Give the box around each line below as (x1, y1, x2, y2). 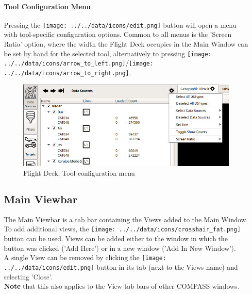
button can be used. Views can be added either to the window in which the (4, 233, 228, 244)
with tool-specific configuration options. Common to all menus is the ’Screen (4, 29, 232, 39)
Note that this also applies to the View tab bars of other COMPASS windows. (4, 281, 239, 291)
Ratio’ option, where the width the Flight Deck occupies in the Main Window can (4, 39, 248, 49)
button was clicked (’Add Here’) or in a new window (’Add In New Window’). (4, 243, 236, 253)
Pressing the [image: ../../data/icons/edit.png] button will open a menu (4, 19, 236, 30)
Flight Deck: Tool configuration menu (23, 168, 135, 178)
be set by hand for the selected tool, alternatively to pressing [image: (4, 48, 212, 58)
